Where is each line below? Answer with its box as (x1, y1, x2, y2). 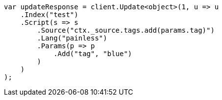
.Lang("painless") (37, 34, 107, 42)
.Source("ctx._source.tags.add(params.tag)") (37, 26, 215, 34)
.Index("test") (20, 11, 78, 19)
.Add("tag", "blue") (53, 50, 132, 58)
